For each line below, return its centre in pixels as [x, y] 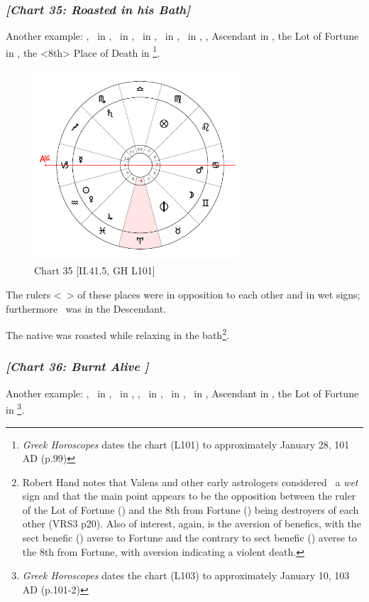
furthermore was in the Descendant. [86, 308]
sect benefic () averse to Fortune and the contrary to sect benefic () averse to [189, 538]
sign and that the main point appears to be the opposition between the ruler [189, 496]
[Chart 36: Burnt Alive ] [77, 366]
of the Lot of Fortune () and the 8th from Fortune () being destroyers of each [191, 509]
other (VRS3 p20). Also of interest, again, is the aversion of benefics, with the [192, 523]
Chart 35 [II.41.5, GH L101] [95, 270]
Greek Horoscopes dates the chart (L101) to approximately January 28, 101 [186, 444]
